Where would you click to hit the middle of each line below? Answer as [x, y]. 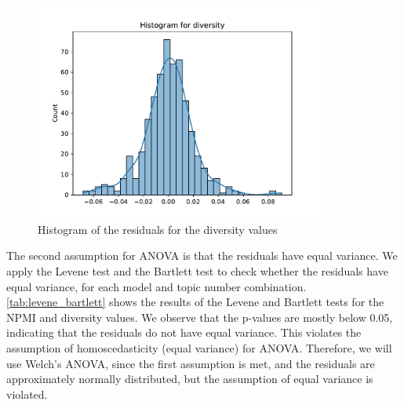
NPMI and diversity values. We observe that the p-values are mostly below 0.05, [200, 317]
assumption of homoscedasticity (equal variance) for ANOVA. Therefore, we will [199, 348]
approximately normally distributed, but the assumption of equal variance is [190, 379]
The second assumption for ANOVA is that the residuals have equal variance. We [202, 255]
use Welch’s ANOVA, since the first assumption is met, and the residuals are [191, 363]
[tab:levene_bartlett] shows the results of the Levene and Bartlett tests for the [195, 302]
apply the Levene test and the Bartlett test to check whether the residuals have [197, 271]
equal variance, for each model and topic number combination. [157, 286]
